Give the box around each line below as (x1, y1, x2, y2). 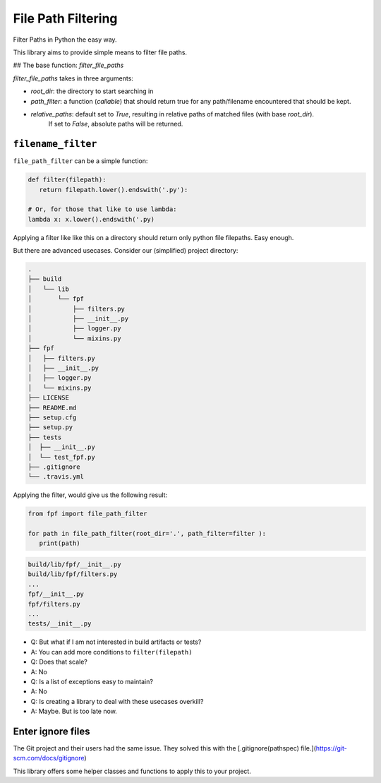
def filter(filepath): (28, 176, 107, 184)
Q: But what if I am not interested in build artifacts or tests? (30, 638, 202, 646)
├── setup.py (28, 424, 73, 431)
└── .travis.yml (28, 473, 85, 481)
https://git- (315, 743, 347, 752)
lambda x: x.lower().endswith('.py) (28, 215, 155, 223)
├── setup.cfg (28, 413, 77, 422)
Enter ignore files (13, 725, 90, 737)
